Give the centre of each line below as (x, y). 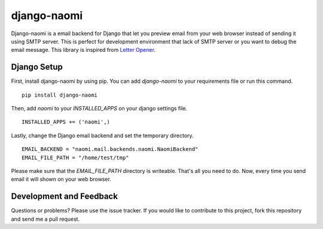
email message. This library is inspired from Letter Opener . (83, 50)
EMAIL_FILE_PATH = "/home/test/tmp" (75, 157)
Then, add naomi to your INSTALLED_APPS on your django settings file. (99, 109)
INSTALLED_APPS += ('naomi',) (66, 122)
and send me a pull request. (45, 219)
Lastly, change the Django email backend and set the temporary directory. (102, 135)
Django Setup (37, 67)
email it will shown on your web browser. (61, 180)
